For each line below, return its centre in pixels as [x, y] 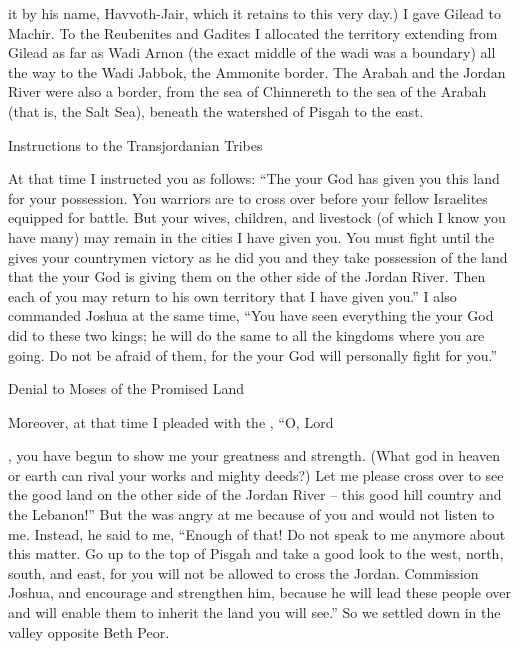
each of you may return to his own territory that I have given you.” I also [232, 295]
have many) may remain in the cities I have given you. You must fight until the [251, 236]
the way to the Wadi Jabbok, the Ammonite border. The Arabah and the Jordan [257, 71]
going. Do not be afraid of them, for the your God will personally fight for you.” [253, 354]
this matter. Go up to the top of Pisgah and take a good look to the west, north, [256, 553]
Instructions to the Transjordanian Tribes [135, 144]
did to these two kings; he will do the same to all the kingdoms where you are [246, 334]
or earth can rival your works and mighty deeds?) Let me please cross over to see [256, 474]
